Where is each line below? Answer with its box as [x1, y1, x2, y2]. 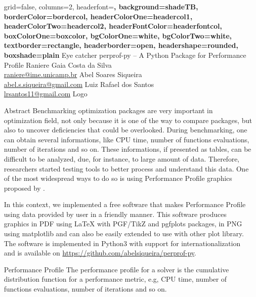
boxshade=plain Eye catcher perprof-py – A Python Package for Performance [4, 49, 246, 60]
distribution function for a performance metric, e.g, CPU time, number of [4, 274, 227, 284]
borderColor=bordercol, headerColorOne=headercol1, [4, 11, 193, 21]
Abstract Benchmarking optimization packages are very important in [4, 105, 213, 115]
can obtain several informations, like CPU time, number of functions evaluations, [4, 134, 250, 144]
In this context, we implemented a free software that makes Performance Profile [4, 199, 246, 210]
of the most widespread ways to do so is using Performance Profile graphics [4, 173, 232, 183]
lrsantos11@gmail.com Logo [4, 88, 87, 99]
